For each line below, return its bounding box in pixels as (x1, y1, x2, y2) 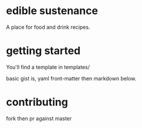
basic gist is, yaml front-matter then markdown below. (6, 75, 137, 82)
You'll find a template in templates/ (6, 63, 90, 70)
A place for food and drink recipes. (6, 23, 90, 31)
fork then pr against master (6, 114, 72, 122)
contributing (6, 96, 69, 109)
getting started (6, 44, 81, 58)
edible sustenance (6, 4, 99, 18)
